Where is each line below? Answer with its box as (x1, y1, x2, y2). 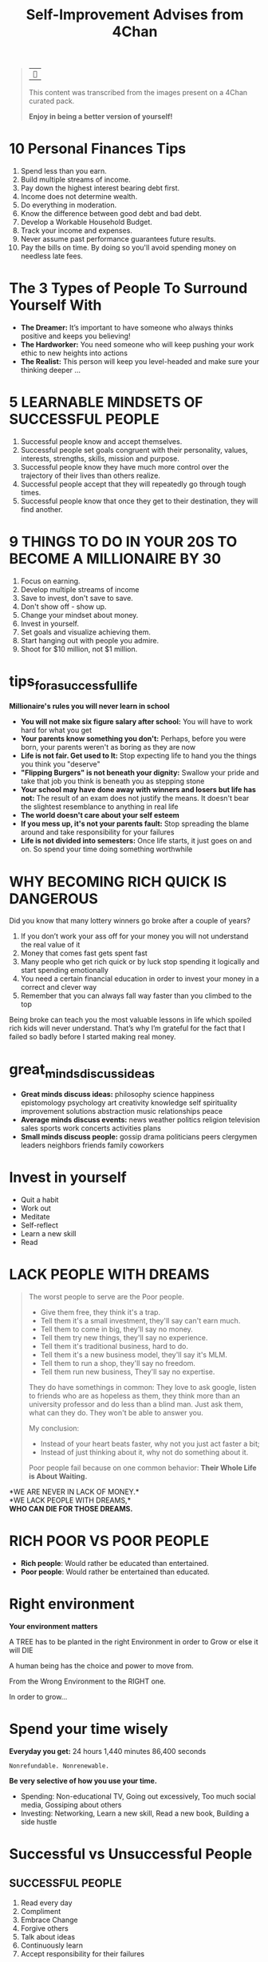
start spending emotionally (20, 966, 108, 975)
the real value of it (20, 940, 81, 950)
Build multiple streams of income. (20, 174, 131, 185)
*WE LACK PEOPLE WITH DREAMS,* (9, 1495, 131, 1505)
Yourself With (9, 296, 102, 314)
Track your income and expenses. (20, 226, 132, 235)
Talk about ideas (20, 1932, 75, 1941)
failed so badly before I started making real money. (9, 1032, 176, 1042)
